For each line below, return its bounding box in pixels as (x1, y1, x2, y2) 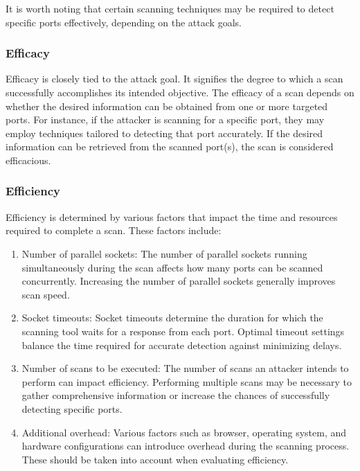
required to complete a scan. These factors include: (6, 223, 222, 238)
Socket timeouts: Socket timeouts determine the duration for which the (21, 310, 323, 325)
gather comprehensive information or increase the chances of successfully (21, 388, 330, 402)
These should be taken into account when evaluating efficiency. (21, 452, 289, 466)
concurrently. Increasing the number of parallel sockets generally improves (21, 274, 336, 288)
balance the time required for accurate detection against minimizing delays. (21, 337, 342, 352)
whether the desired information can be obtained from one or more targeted (6, 98, 328, 113)
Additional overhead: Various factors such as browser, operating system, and (21, 425, 347, 439)
